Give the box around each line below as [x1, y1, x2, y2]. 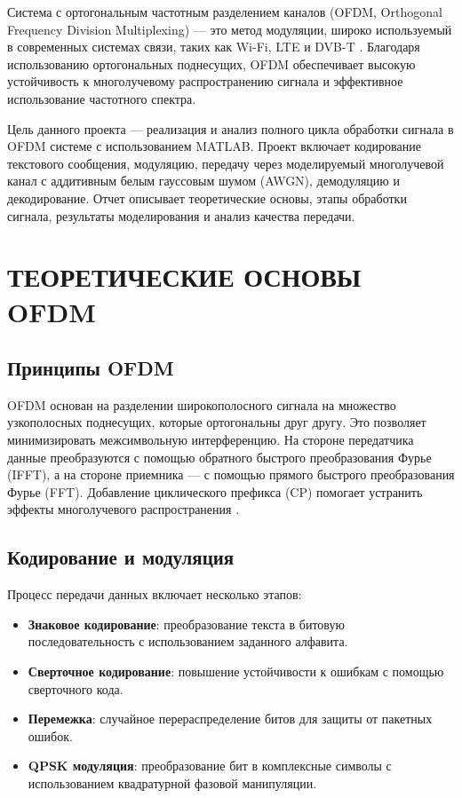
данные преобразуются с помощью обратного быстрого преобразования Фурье [7, 447, 432, 466]
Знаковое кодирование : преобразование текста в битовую [28, 614, 345, 633]
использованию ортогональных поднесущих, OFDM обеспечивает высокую [7, 54, 416, 73]
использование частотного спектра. [7, 89, 196, 107]
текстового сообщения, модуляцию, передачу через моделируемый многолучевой [7, 154, 444, 172]
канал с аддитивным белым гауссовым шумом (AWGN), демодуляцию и [7, 171, 400, 190]
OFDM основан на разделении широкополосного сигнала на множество [7, 395, 396, 414]
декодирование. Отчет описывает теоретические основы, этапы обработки [7, 188, 407, 207]
